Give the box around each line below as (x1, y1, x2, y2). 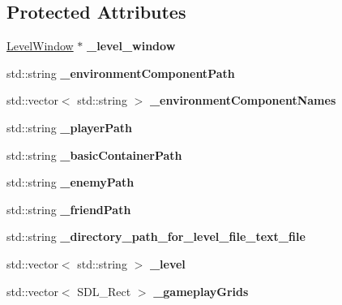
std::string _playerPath (6, 118, 132, 135)
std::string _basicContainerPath (6, 146, 182, 163)
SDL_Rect (77, 282, 131, 299)
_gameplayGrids (153, 282, 249, 299)
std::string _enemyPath (6, 174, 135, 191)
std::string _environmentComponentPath (6, 64, 235, 81)
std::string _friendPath (6, 200, 131, 217)
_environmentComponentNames (149, 92, 336, 109)
